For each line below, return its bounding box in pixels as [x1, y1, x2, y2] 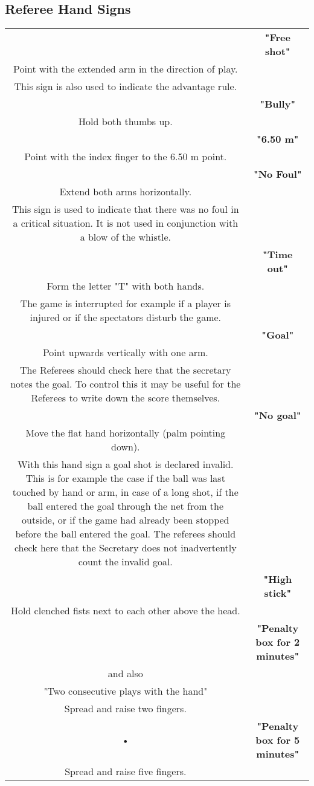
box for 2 [255, 635, 300, 649]
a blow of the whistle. [80, 230, 171, 244]
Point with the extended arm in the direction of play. [13, 62, 238, 76]
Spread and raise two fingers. [64, 701, 187, 716]
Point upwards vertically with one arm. [42, 345, 208, 360]
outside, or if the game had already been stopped [22, 513, 229, 527]
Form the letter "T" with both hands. [46, 279, 205, 293]
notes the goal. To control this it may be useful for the [10, 377, 241, 391]
